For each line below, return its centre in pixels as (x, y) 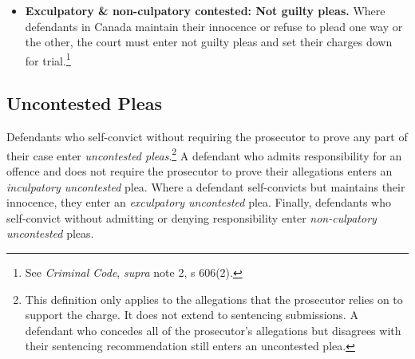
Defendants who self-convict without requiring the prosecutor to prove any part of (207, 137)
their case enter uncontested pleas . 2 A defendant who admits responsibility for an (204, 154)
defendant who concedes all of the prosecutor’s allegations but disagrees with (213, 330)
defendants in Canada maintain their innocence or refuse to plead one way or (214, 26)
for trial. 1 (48, 59)
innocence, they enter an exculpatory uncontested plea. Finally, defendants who (199, 202)
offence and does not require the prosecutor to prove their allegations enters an (200, 171)
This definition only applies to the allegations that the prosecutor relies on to (214, 299)
